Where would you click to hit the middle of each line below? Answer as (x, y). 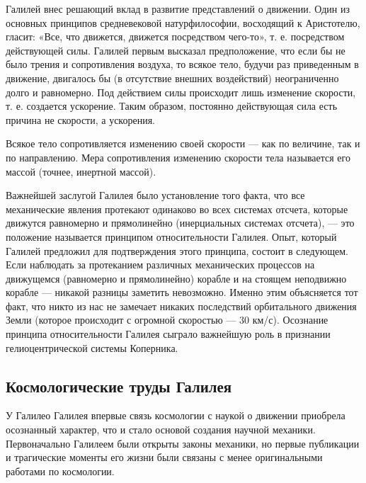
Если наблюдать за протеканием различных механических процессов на (160, 265)
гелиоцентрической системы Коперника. (92, 347)
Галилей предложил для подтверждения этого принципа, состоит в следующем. (177, 250)
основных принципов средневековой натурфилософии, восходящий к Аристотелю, (183, 22)
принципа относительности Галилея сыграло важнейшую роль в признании (168, 334)
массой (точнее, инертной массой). (81, 171)
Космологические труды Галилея (119, 386)
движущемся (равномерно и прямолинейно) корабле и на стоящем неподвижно (176, 278)
